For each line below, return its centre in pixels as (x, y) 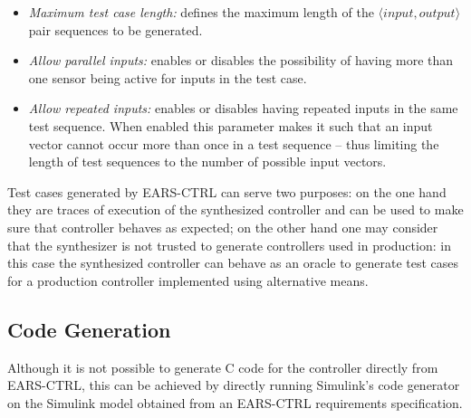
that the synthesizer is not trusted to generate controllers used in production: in (229, 245)
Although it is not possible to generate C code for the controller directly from (223, 367)
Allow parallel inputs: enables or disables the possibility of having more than (241, 60)
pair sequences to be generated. (115, 29)
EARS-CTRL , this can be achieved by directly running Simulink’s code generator (234, 385)
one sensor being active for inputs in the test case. (168, 77)
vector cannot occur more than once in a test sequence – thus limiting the (234, 143)
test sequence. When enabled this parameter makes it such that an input (231, 125)
